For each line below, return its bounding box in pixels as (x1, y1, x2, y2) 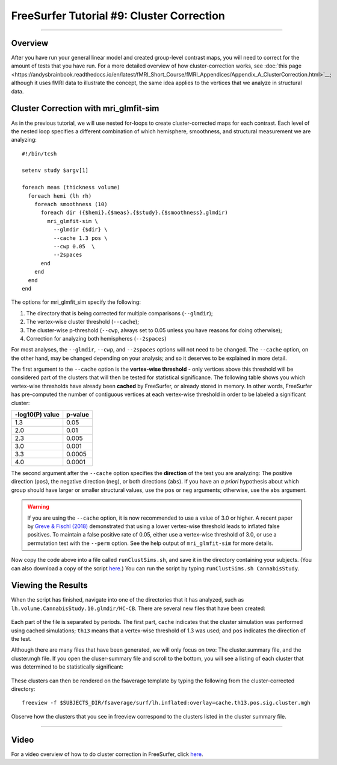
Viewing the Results (11, 581, 88, 591)
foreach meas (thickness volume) (22, 184, 120, 191)
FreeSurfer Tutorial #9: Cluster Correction (11, 9, 225, 22)
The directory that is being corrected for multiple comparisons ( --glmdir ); (26, 309, 213, 316)
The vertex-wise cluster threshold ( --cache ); (26, 318, 140, 326)
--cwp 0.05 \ (53, 243, 95, 250)
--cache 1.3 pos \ (53, 235, 108, 241)
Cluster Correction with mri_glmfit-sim (11, 103, 159, 114)
